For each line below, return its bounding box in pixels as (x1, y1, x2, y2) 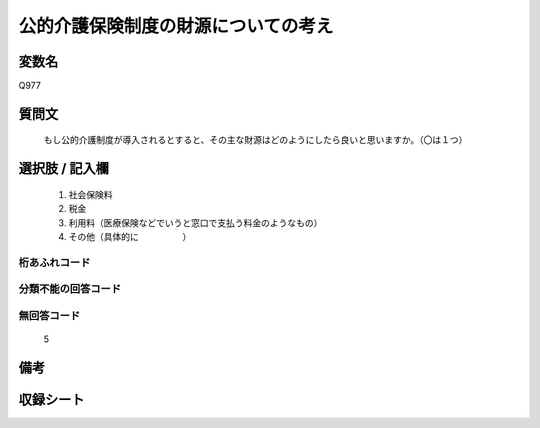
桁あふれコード (18, 255, 91, 269)
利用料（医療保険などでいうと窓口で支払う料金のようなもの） (68, 216, 323, 229)
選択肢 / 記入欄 (18, 160, 110, 177)
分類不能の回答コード (18, 282, 122, 296)
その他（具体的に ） (68, 231, 192, 243)
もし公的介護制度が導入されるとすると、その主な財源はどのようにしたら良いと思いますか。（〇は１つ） (43, 134, 468, 146)
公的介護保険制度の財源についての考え (18, 15, 334, 37)
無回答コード (18, 308, 81, 322)
